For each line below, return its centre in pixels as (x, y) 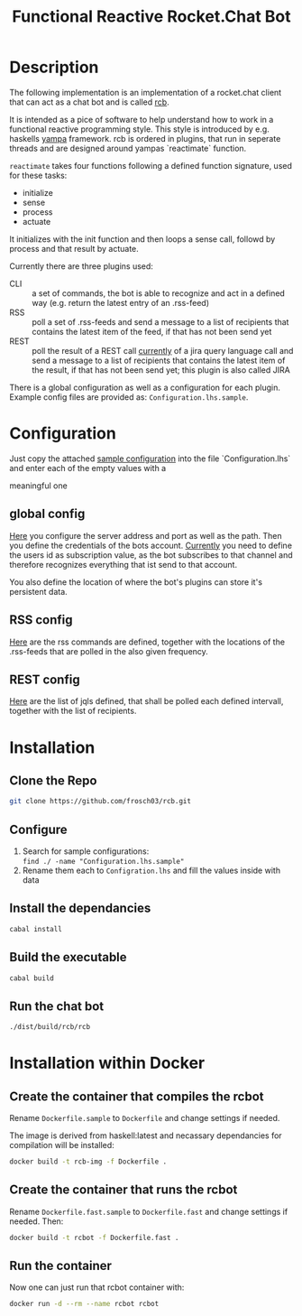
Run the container (61, 1266)
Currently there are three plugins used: (81, 266)
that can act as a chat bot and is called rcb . (89, 102)
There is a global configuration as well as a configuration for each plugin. (145, 387)
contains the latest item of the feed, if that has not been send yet (152, 331)
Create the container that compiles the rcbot (137, 1096)
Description (54, 67)
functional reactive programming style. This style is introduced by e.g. (140, 129)
